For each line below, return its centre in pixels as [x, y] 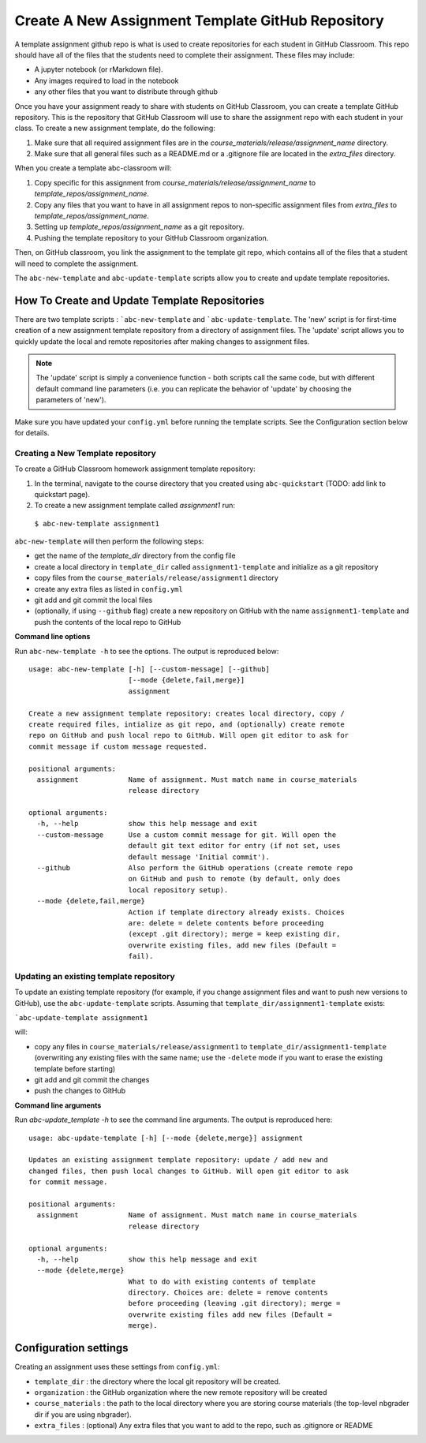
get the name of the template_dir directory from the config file [135, 555]
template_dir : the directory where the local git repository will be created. [157, 1381]
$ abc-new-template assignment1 [97, 523]
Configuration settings [72, 1348]
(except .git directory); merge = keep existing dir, [234, 934]
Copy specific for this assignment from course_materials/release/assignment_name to [175, 182]
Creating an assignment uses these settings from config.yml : [117, 1367]
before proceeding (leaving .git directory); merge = [234, 1303]
